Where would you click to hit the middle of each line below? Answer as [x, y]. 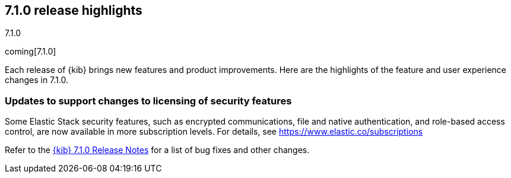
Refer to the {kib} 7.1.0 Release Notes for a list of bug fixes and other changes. [157, 150]
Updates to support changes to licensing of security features [148, 101]
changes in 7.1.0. [36, 80]
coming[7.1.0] [31, 52]
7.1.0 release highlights [74, 10]
